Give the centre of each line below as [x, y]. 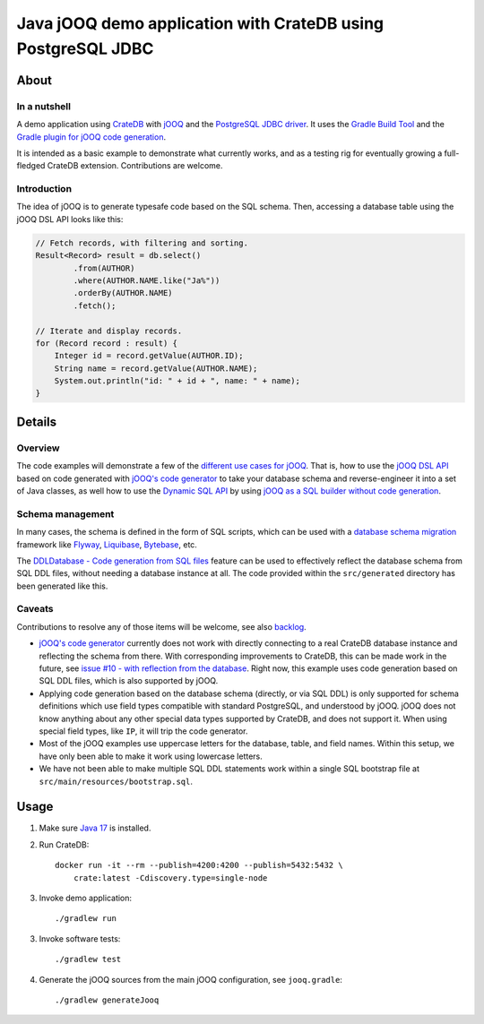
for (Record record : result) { [107, 343]
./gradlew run [86, 919]
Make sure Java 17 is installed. [95, 828]
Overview [38, 448]
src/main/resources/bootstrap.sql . [116, 781]
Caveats [35, 609]
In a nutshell [44, 106]
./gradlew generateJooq [107, 1000]
